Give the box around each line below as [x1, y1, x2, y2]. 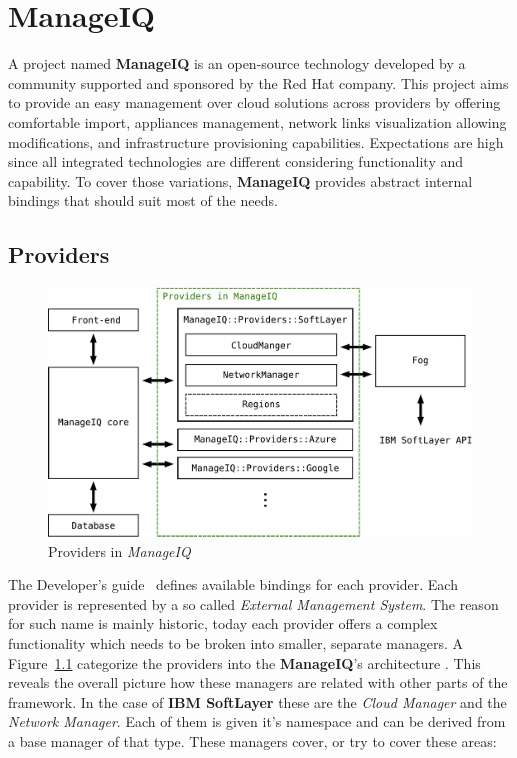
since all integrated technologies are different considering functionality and [8, 151, 464, 172]
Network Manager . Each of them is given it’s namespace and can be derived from [8, 711, 506, 732]
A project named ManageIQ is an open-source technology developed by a [8, 53, 466, 74]
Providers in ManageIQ [48, 540, 191, 561]
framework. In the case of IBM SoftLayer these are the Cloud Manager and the [8, 691, 507, 712]
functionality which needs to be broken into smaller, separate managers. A [8, 632, 464, 653]
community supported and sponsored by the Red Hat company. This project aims [8, 72, 509, 93]
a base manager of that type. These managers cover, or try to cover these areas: [8, 730, 497, 751]
